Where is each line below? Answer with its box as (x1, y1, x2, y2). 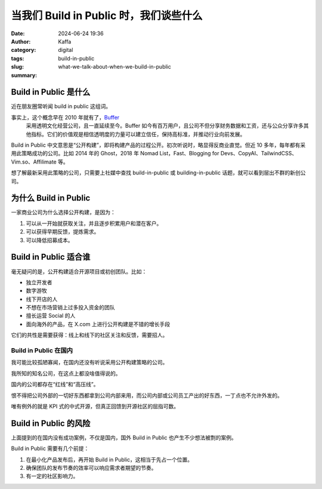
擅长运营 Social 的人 (26, 312, 76, 319)
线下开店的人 (26, 296, 58, 303)
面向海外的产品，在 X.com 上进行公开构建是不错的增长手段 (26, 320, 171, 328)
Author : (11, 38, 31, 45)
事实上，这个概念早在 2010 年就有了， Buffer (11, 113, 120, 121)
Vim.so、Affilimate (11, 158, 57, 165)
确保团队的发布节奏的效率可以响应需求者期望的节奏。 (26, 465, 157, 472)
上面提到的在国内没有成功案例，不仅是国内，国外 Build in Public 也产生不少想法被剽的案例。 (11, 433, 237, 441)
